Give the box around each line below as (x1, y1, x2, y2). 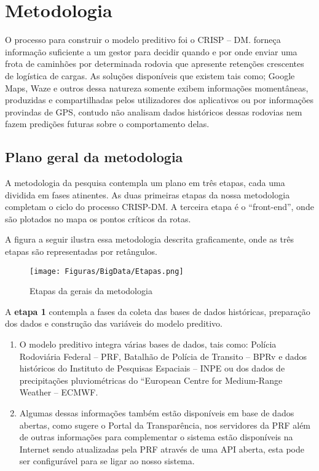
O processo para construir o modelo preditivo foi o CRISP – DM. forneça (5, 33, 281, 46)
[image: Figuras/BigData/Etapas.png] (30, 267, 184, 276)
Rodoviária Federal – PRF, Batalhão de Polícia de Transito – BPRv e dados (19, 349, 307, 362)
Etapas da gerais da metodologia (30, 284, 152, 297)
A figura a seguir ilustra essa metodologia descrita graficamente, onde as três (5, 233, 294, 246)
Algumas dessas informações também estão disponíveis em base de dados (19, 407, 294, 419)
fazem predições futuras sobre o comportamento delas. (5, 117, 210, 130)
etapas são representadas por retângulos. (5, 245, 157, 258)
